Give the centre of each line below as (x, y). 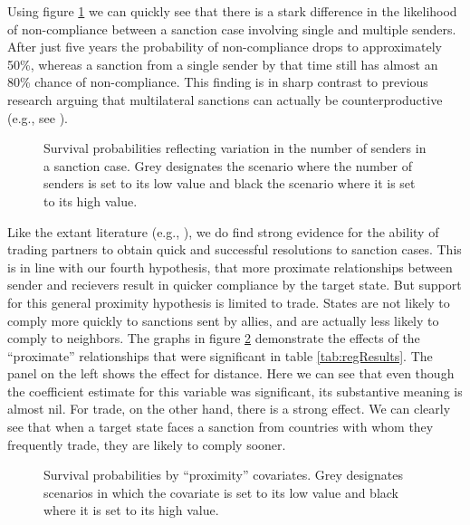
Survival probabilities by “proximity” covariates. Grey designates (223, 475)
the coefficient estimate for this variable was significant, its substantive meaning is (235, 391)
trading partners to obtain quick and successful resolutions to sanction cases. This (235, 249)
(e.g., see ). (38, 117)
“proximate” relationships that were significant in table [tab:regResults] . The (220, 355)
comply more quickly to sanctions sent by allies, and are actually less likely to (223, 320)
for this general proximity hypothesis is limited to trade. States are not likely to (229, 302)
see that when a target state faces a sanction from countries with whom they (221, 427)
